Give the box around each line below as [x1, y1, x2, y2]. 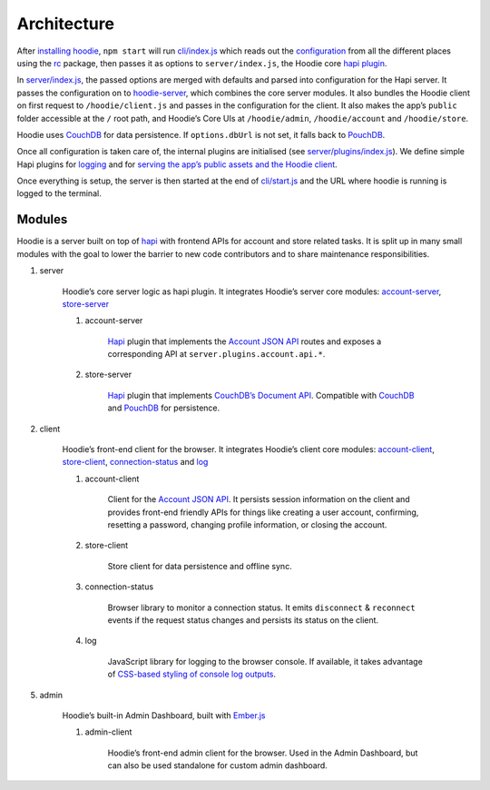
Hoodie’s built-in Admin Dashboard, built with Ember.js [62, 709, 266, 721]
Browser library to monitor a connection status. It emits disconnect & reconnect [107, 602, 416, 613]
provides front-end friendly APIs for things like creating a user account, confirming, [107, 507, 419, 518]
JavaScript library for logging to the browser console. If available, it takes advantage [107, 656, 424, 667]
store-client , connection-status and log [62, 457, 209, 468]
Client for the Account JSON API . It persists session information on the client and [107, 494, 410, 505]
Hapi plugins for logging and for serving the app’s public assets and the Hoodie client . [16, 159, 338, 170]
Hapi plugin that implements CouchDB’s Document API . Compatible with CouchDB [107, 390, 415, 400]
